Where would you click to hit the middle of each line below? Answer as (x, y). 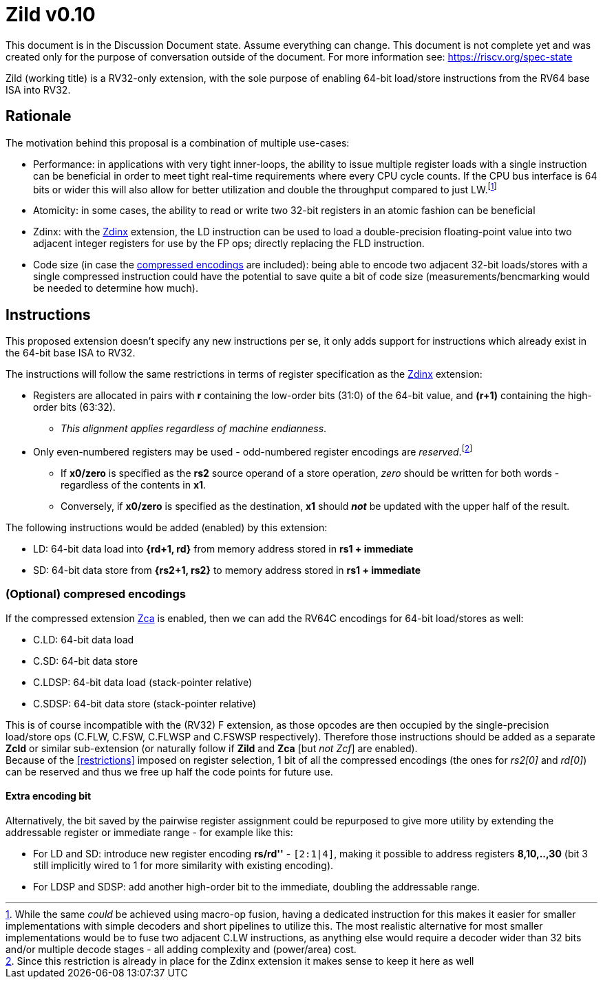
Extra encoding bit (49, 796)
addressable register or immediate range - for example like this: (149, 832)
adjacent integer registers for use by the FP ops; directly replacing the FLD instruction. (229, 244)
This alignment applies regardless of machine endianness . (194, 429)
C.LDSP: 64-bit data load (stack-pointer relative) (143, 682)
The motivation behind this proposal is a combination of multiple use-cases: (178, 142)
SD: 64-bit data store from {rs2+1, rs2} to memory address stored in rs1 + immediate (227, 570)
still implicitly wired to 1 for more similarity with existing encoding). (183, 865)
